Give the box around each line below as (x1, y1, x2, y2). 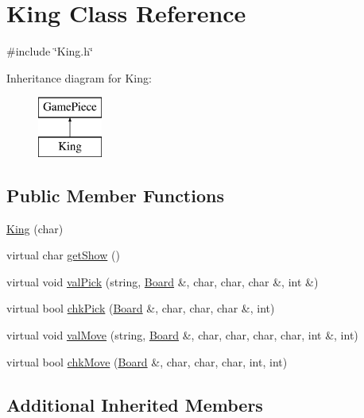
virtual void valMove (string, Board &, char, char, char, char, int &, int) (6, 327, 358, 343)
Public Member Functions (6, 182, 224, 207)
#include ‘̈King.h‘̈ (6, 43, 93, 59)
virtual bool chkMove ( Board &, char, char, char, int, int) (6, 353, 288, 370)
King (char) (6, 220, 64, 236)
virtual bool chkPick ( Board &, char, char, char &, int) (6, 300, 275, 316)
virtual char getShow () (6, 247, 120, 263)
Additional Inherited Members (6, 392, 263, 416)
